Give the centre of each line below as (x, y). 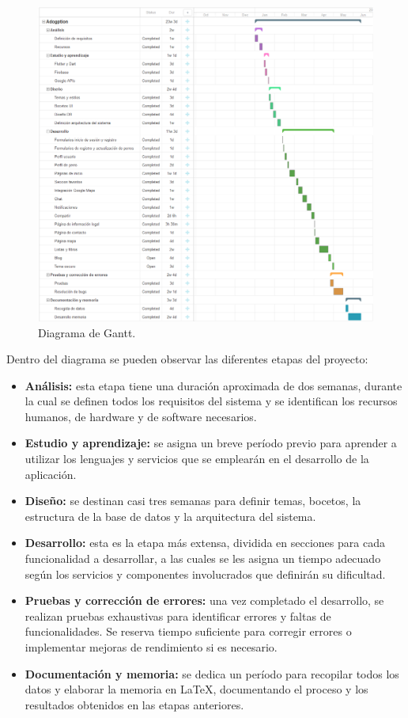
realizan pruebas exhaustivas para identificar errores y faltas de (178, 615)
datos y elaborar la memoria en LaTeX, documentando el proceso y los (196, 689)
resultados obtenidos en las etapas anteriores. (134, 704)
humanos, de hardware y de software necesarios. (141, 416)
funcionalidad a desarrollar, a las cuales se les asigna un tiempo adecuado (203, 558)
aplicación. (51, 474)
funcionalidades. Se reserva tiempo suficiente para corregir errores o (188, 631)
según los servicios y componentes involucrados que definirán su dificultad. (205, 574)
